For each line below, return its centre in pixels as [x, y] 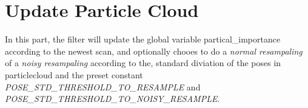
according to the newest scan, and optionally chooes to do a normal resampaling [154, 51]
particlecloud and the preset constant [74, 74]
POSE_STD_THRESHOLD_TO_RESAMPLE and [103, 86]
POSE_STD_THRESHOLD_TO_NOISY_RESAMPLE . [112, 99]
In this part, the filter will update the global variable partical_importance [143, 39]
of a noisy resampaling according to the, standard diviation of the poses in [143, 63]
